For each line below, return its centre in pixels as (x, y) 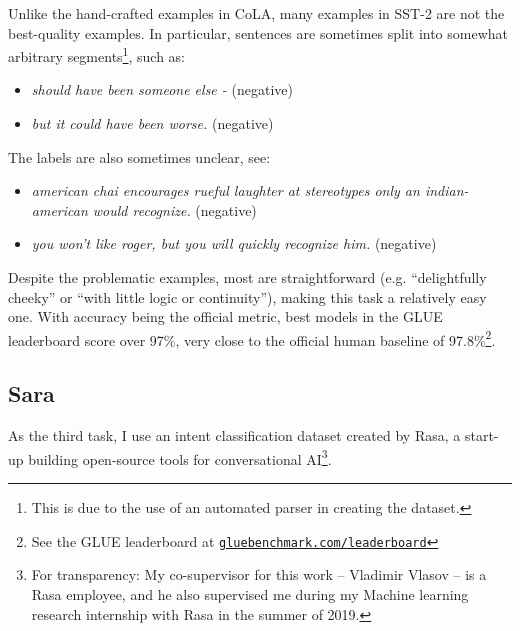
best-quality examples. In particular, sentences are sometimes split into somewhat (258, 32)
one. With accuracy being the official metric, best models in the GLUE (225, 316)
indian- (446, 190)
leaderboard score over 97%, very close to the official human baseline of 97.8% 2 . (252, 338)
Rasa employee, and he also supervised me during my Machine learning (250, 593)
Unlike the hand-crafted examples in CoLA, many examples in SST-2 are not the (256, 13)
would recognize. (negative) (174, 209)
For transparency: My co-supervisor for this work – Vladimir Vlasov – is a (259, 574)
